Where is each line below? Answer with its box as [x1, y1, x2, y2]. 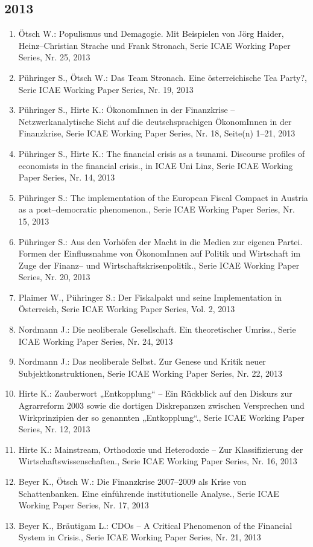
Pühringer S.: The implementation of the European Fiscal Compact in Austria [18, 191, 308, 203]
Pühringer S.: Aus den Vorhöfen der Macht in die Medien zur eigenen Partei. [18, 235, 303, 248]
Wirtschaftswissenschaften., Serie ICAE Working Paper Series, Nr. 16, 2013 [18, 455, 297, 467]
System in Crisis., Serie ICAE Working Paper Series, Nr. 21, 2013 [18, 531, 261, 543]
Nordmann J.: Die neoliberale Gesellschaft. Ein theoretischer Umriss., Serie [18, 323, 296, 336]
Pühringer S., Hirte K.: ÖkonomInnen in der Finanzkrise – [18, 103, 235, 116]
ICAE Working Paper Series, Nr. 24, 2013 [18, 334, 173, 347]
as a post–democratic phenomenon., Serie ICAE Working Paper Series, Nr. [18, 203, 296, 216]
